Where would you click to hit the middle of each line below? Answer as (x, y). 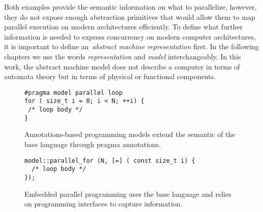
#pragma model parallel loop (74, 93)
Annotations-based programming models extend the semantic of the (130, 134)
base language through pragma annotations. (93, 144)
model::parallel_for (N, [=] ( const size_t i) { (110, 161)
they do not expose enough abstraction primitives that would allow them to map (130, 16)
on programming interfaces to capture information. (104, 204)
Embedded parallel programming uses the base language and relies (128, 193)
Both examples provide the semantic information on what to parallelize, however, (130, 7)
